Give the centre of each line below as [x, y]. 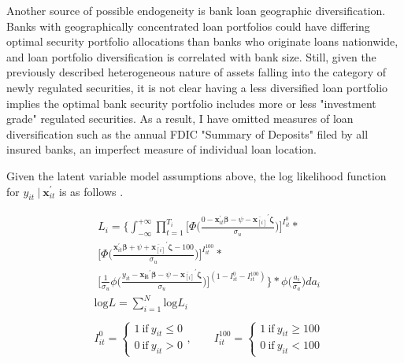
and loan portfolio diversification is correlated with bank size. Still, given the [191, 56]
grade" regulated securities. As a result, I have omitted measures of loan [180, 119]
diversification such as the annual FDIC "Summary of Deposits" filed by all [187, 133]
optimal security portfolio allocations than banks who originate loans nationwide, [202, 41]
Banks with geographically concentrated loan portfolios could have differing [188, 26]
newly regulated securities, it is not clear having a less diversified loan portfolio [197, 87]
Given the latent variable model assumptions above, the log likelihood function [196, 175]
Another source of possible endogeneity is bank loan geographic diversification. [196, 10]
